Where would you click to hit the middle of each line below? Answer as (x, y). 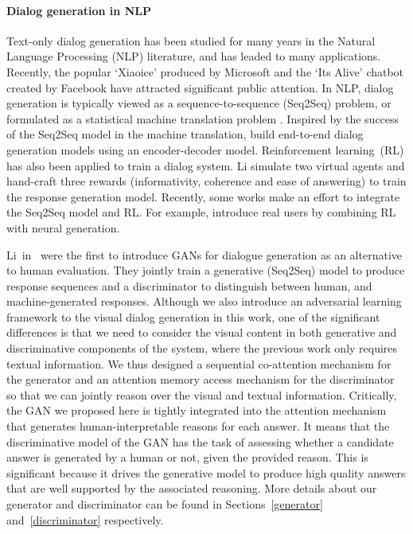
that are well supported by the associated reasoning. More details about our (192, 488)
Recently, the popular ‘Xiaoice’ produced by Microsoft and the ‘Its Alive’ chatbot (205, 71)
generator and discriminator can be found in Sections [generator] (165, 504)
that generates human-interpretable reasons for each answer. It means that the (198, 426)
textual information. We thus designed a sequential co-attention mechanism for (199, 363)
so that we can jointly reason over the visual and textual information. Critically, (202, 394)
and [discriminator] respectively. (85, 519)
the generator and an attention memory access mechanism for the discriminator (201, 379)
